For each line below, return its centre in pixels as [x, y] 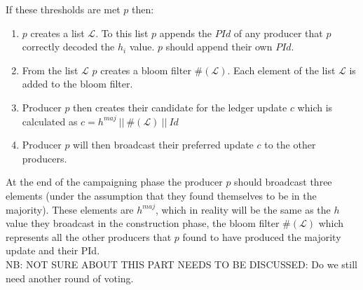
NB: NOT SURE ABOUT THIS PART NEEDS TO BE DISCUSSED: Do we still [181, 264]
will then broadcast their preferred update [163, 145]
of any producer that [278, 33]
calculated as [50, 121]
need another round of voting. [70, 278]
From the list [50, 70]
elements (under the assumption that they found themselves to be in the [161, 195]
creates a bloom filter [146, 70]
